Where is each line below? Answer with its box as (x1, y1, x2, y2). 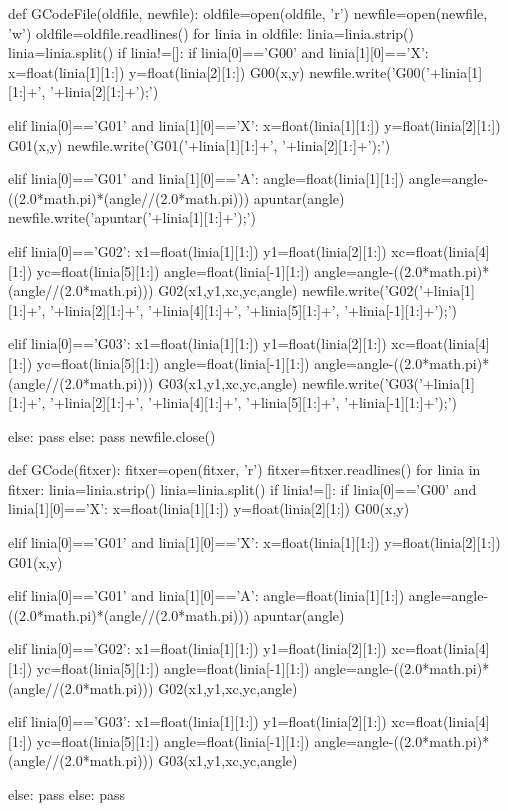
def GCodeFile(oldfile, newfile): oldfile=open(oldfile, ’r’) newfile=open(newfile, (8, 3, 488, 23)
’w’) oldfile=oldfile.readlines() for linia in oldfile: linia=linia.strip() (8, 22, 414, 43)
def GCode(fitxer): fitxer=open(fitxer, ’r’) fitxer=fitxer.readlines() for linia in (8, 459, 481, 480)
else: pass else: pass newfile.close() (8, 425, 216, 446)
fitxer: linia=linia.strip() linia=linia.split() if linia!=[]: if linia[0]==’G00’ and (8, 478, 477, 499)
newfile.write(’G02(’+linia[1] (302, 280, 475, 301)
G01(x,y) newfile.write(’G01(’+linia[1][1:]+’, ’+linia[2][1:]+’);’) (8, 134, 391, 155)
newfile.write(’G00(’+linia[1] (309, 61, 483, 82)
